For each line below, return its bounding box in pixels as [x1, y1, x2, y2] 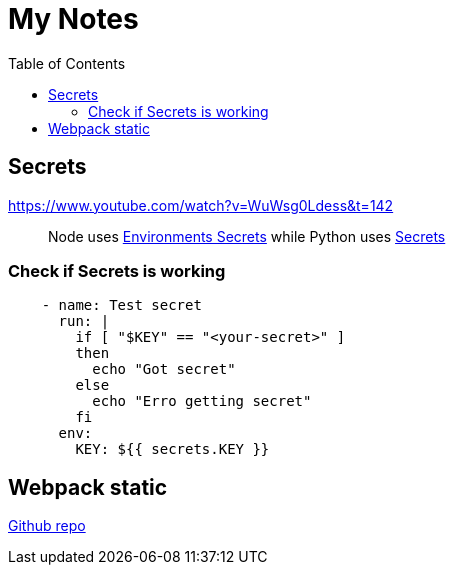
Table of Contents [8, 54, 126, 72]
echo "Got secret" [92, 361, 236, 378]
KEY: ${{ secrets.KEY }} [75, 441, 270, 458]
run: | [58, 313, 110, 330]
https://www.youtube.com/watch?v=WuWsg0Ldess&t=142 [8, 196, 394, 214]
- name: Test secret [41, 297, 202, 314]
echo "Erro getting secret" [92, 393, 312, 410]
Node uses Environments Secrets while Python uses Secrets [48, 227, 446, 245]
